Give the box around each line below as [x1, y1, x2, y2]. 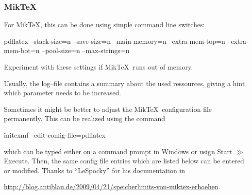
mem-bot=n [4, 45, 40, 55]
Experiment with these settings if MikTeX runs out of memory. [4, 62, 193, 71]
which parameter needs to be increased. [4, 88, 121, 98]
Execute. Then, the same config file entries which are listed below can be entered [4, 156, 244, 166]
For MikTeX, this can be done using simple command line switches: [4, 19, 205, 30]
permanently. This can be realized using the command [4, 113, 165, 124]
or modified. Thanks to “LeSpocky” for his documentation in [4, 165, 185, 175]
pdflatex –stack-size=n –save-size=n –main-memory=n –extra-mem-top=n [4, 35, 225, 46]
